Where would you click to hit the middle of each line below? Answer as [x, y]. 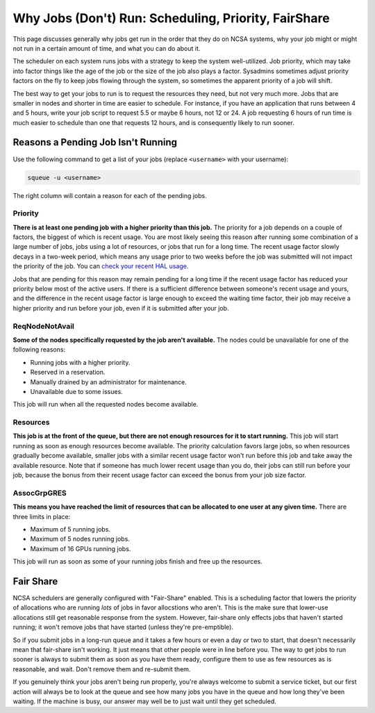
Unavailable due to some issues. [76, 391]
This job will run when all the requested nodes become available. [106, 404]
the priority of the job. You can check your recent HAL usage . [101, 266]
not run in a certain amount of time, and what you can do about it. [107, 48]
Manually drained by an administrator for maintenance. [109, 382]
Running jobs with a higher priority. [80, 362]
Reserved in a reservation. [68, 372]
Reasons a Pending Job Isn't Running [95, 142]
